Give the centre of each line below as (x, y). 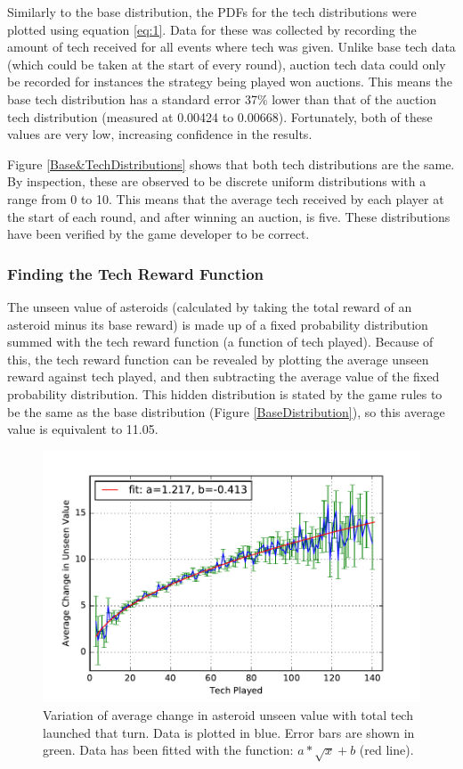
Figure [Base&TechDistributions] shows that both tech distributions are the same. (231, 164)
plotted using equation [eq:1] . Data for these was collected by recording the (212, 29)
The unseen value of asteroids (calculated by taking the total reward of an (210, 306)
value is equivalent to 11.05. (83, 429)
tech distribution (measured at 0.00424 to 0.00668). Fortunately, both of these (220, 116)
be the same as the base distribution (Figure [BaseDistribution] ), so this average (226, 411)
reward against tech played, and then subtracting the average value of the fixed (223, 376)
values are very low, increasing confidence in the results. (160, 134)
